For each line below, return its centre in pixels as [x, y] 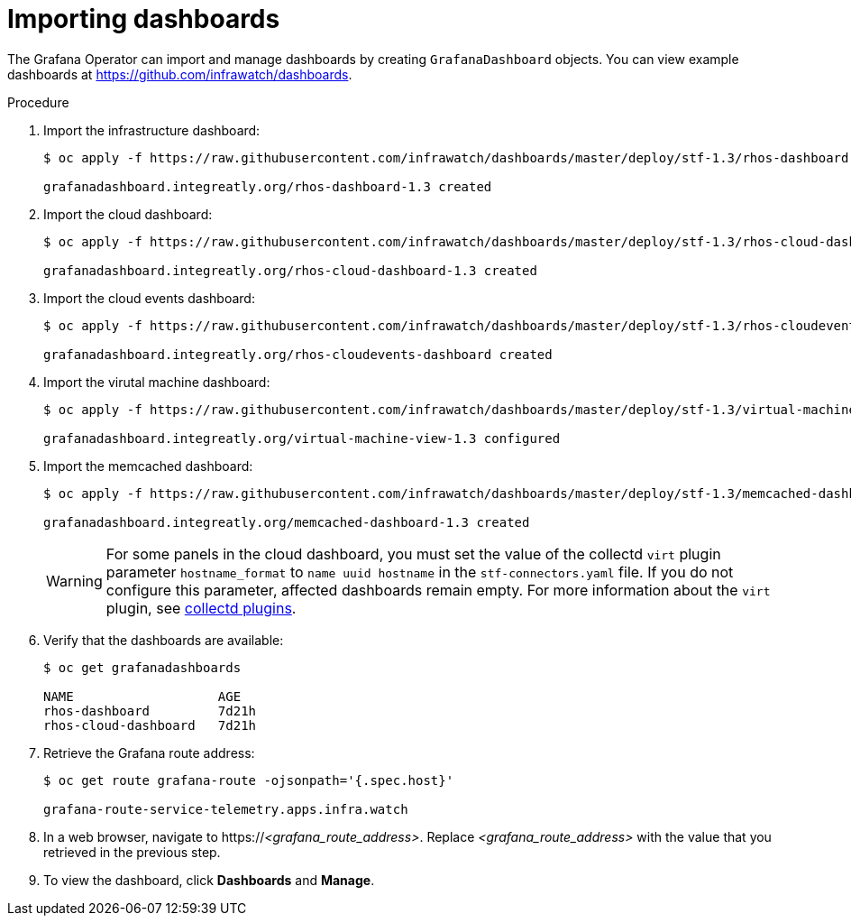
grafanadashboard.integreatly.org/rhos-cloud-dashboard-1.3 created [290, 270]
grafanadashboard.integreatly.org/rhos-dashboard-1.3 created [268, 186]
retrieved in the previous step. [132, 852]
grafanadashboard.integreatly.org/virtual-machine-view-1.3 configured [302, 438]
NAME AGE [142, 696]
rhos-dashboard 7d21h [150, 711]
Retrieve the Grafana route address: [149, 752]
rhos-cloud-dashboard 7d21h [150, 725]
